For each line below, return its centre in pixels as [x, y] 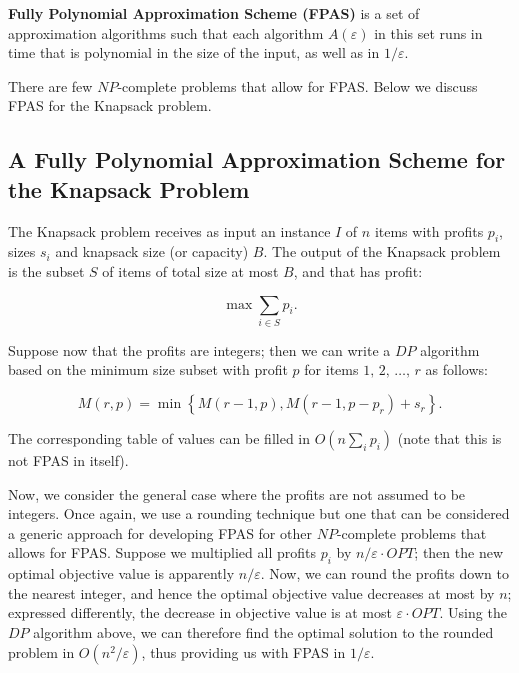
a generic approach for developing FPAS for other [160, 532]
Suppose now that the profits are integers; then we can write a [199, 349]
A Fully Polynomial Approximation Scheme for [257, 159]
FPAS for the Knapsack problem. [110, 105]
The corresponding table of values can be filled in [159, 438]
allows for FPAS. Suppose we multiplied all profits [162, 552]
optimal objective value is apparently [121, 573]
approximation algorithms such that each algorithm [166, 32]
